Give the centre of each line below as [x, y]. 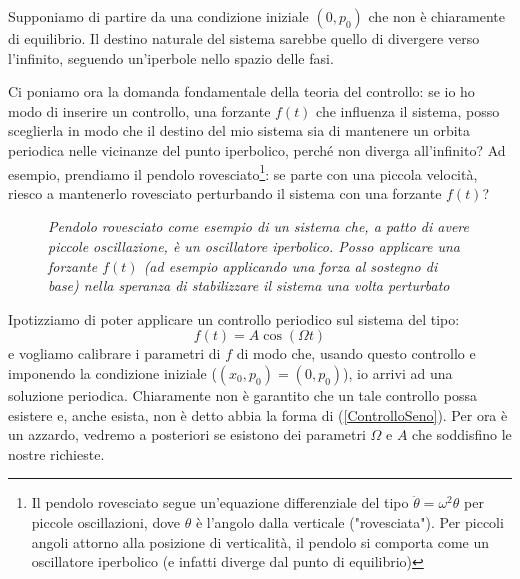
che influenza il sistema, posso [408, 110]
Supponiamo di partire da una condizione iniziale [158, 16]
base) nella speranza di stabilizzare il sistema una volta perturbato [249, 285]
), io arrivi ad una [398, 372]
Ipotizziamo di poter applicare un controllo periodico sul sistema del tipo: [234, 318]
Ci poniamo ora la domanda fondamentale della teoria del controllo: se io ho [241, 91]
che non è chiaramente [437, 16]
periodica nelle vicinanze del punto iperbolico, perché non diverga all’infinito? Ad [257, 149]
